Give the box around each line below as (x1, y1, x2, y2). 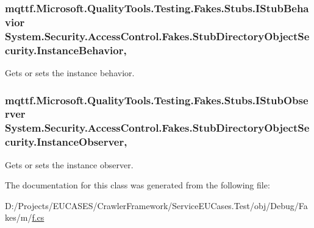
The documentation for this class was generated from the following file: (5, 179, 270, 191)
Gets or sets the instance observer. (5, 158, 134, 171)
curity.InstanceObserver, (5, 134, 127, 149)
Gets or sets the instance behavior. (5, 66, 135, 79)
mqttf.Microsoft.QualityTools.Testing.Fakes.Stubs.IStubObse (5, 92, 309, 107)
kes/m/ (5, 211, 32, 224)
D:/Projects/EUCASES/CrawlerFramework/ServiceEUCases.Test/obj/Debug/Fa (5, 199, 308, 212)
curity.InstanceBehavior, (5, 42, 127, 57)
